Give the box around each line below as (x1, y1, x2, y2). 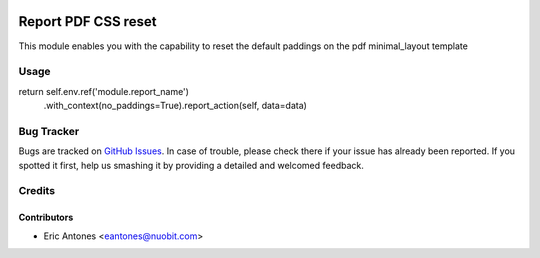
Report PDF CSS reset (18, 13, 157, 30)
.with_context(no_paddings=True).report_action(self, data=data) (43, 100, 307, 112)
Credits (18, 184, 55, 198)
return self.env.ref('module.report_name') (18, 85, 190, 97)
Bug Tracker (18, 124, 80, 138)
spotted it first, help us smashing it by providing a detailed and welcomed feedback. (18, 159, 364, 171)
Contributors (18, 211, 74, 224)
